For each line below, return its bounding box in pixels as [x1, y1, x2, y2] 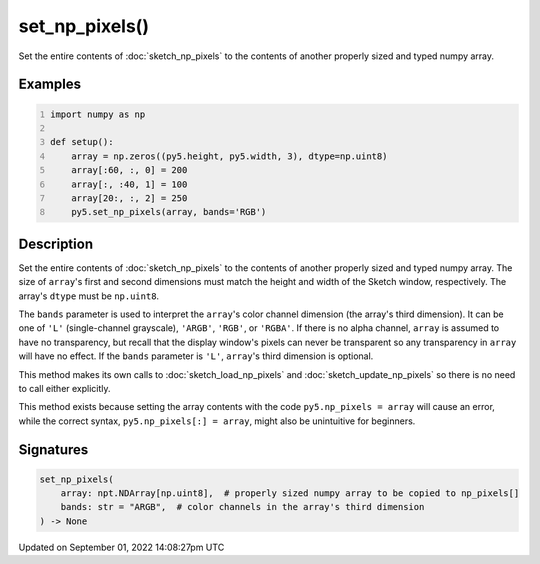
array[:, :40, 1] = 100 [71, 178, 188, 190]
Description [18, 235, 94, 252]
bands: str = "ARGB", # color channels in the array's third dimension [60, 501, 425, 513]
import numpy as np [50, 108, 146, 120]
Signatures [18, 441, 89, 458]
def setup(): [50, 136, 114, 148]
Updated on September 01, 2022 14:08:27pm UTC [18, 541, 225, 553]
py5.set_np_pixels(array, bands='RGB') [71, 206, 267, 218]
